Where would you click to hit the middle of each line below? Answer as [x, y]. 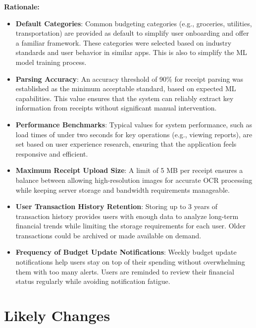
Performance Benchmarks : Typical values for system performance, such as [134, 124]
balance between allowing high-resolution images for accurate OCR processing [134, 180]
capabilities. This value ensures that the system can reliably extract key [125, 98]
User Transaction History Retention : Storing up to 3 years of [116, 206]
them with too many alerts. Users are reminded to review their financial [125, 271]
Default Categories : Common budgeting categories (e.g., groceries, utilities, [134, 23]
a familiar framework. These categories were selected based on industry [124, 42]
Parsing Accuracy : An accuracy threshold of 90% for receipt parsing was [129, 79]
